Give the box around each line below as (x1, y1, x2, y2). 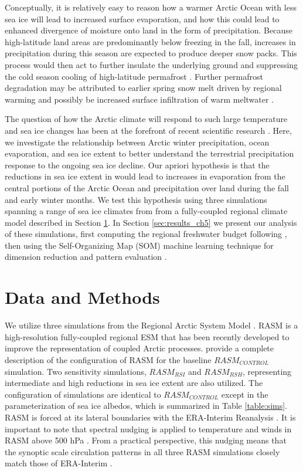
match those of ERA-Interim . (5, 457, 113, 469)
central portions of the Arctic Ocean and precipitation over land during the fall (5, 181, 289, 194)
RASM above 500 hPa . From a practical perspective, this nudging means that (5, 434, 287, 446)
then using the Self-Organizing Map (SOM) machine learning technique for (5, 239, 274, 251)
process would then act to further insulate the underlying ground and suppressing (5, 58, 298, 70)
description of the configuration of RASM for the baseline (5, 353, 212, 365)
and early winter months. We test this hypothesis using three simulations (5, 193, 267, 205)
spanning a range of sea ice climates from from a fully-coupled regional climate (5, 205, 288, 217)
